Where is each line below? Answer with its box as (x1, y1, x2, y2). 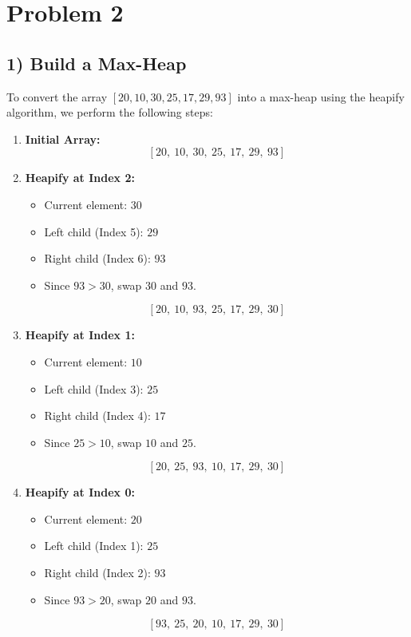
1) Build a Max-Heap (6, 50, 187, 75)
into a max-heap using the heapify (237, 88, 405, 105)
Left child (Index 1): (44, 537, 144, 554)
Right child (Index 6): (44, 250, 151, 267)
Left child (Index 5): (44, 223, 144, 239)
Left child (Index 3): (44, 380, 144, 397)
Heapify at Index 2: (25, 169, 135, 186)
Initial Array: (25, 130, 101, 147)
